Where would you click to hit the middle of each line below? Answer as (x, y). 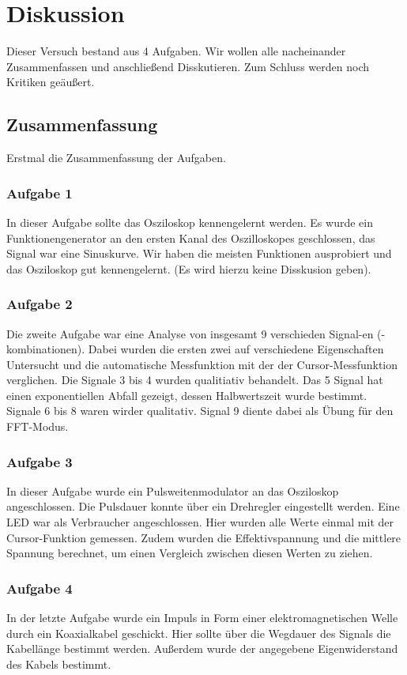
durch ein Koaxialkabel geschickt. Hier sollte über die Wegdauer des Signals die (199, 633)
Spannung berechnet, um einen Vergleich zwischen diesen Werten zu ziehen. (190, 553)
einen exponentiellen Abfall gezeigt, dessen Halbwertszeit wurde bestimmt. (187, 395)
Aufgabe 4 (40, 588)
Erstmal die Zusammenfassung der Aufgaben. (116, 158)
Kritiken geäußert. (51, 82)
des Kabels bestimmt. (59, 664)
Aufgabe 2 (40, 304)
